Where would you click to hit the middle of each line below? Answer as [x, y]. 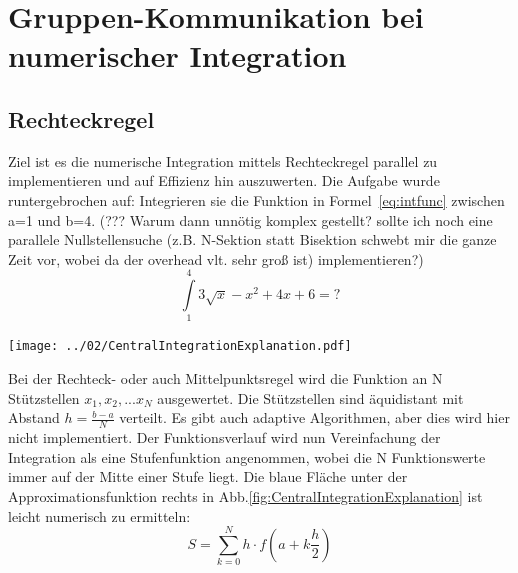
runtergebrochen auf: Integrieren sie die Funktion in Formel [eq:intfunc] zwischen [256, 199]
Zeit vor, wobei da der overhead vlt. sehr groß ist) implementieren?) [216, 258]
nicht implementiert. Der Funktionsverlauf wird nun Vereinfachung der [224, 437]
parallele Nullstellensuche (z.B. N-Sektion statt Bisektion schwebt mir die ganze [252, 239]
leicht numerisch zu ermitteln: [99, 515]
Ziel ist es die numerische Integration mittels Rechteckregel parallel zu [223, 160]
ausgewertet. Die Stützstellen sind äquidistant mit [310, 397]
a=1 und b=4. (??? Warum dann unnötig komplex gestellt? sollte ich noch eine [250, 219]
